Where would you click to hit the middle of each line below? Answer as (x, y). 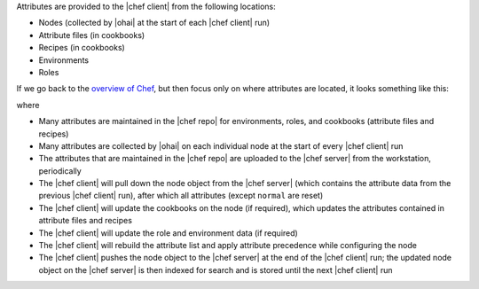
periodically (60, 171)
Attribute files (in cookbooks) (92, 35)
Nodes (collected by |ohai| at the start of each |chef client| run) (154, 23)
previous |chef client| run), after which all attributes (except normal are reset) (181, 196)
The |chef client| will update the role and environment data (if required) (169, 233)
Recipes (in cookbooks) (82, 48)
